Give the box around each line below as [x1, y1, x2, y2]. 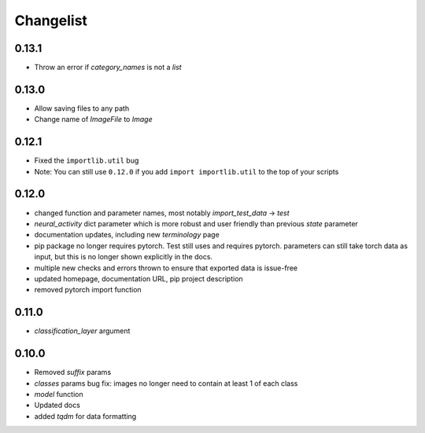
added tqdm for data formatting [34, 411, 137, 420]
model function [34, 389, 84, 398]
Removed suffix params [34, 368, 112, 377]
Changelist [14, 12, 88, 29]
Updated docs [34, 401, 80, 410]
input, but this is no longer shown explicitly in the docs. [34, 252, 213, 262]
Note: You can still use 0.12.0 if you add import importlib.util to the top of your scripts [34, 167, 339, 176]
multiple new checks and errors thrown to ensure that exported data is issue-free [34, 263, 298, 273]
